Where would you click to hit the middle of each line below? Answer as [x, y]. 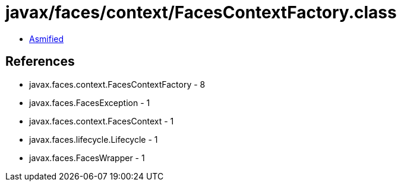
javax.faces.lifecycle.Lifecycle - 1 [94, 139]
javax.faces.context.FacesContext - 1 [102, 121]
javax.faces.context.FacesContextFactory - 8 [117, 84]
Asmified [47, 39]
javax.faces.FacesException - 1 [90, 102]
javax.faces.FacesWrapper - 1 [87, 158]
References [40, 62]
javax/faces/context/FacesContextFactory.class [201, 12]
